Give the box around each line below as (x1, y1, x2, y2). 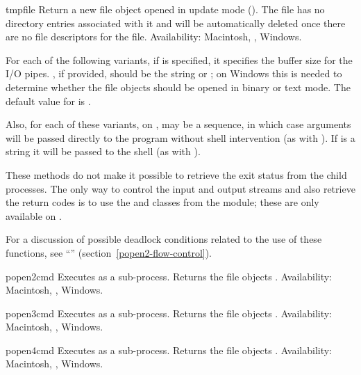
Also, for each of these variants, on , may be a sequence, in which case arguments (6, 117, 351, 131)
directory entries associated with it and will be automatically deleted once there (6, 15, 346, 30)
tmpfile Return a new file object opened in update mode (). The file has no (6, 2, 325, 16)
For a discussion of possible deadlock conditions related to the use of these (6, 232, 322, 246)
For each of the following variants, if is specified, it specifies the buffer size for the (6, 52, 353, 67)
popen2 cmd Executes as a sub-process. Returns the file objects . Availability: (6, 269, 333, 283)
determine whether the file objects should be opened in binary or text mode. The (6, 79, 351, 94)
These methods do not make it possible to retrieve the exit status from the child (6, 167, 347, 182)
